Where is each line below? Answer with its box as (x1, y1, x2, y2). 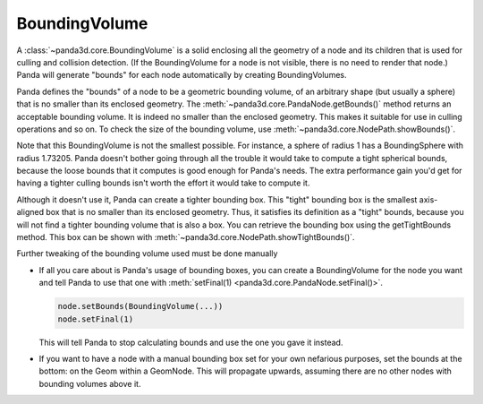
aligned (16, 207, 45, 218)
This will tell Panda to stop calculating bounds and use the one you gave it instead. (38, 337, 343, 348)
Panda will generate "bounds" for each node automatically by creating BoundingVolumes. (16, 70, 347, 81)
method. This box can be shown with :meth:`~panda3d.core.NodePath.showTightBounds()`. (16, 232, 355, 243)
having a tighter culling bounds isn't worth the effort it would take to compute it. (16, 177, 310, 188)
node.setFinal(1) (57, 314, 134, 324)
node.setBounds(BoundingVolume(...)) (57, 301, 224, 312)
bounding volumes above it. (38, 378, 141, 389)
